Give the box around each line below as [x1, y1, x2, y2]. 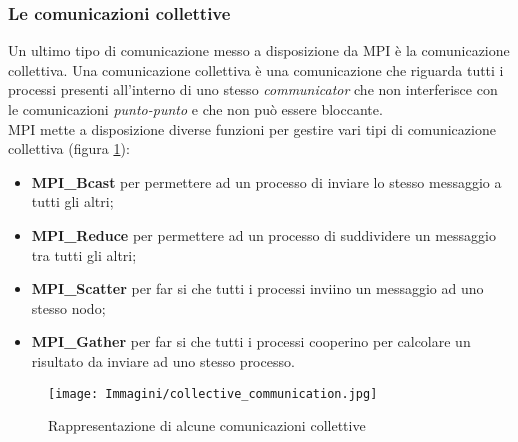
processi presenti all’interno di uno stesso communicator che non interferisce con [8, 79, 498, 100]
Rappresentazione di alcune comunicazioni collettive [48, 415, 366, 436]
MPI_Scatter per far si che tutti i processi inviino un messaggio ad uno [31, 278, 484, 299]
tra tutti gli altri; [31, 244, 137, 265]
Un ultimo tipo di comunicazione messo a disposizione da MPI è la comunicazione [8, 40, 510, 61]
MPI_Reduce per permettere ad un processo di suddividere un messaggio [31, 224, 496, 245]
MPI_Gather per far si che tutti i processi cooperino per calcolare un [31, 331, 471, 352]
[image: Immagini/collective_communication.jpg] [48, 386, 378, 401]
